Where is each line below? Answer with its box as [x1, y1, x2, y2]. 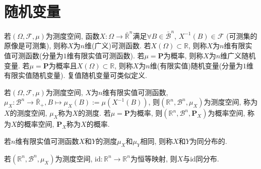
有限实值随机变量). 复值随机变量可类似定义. [4, 70, 147, 80]
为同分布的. [189, 136, 227, 146]
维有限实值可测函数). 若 [67, 50, 145, 61]
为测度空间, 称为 [204, 97, 258, 107]
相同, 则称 [140, 136, 173, 146]
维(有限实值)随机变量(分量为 [150, 60, 243, 70]
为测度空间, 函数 [45, 30, 100, 41]
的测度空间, [10, 108, 47, 118]
